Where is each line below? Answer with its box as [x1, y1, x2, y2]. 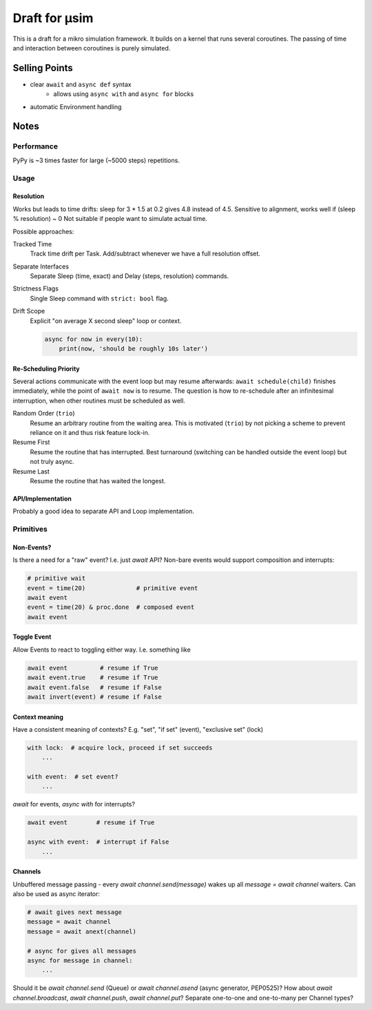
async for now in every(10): [44, 335, 143, 343]
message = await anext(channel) [27, 927, 137, 935]
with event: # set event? [27, 773, 118, 781]
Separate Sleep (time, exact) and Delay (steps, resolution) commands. [30, 272, 229, 280]
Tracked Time [12, 240, 52, 248]
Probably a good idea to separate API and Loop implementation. [12, 507, 194, 516]
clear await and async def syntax [30, 80, 132, 88]
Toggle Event [12, 632, 52, 641]
